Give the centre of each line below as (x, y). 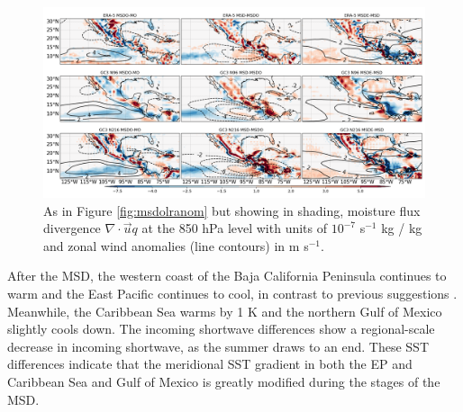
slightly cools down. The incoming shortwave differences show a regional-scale (221, 329)
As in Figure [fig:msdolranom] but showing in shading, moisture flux (232, 210)
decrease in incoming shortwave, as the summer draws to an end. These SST (218, 346)
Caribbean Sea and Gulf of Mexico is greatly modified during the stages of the (224, 381)
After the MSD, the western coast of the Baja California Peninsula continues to (227, 276)
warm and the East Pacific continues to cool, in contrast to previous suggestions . (232, 293)
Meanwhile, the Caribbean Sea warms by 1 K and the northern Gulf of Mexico (225, 311)
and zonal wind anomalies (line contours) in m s (176, 245)
